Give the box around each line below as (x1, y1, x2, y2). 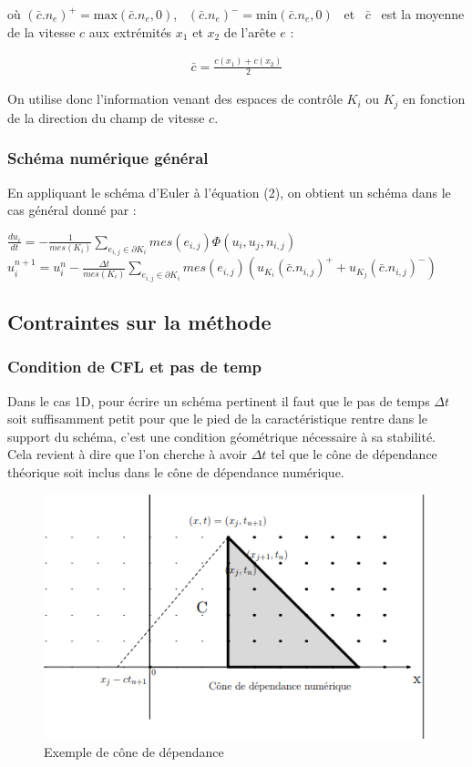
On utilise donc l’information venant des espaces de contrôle (7, 89, 343, 108)
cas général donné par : (7, 200, 137, 220)
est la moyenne (381, 5, 465, 23)
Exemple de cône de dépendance (44, 742, 224, 762)
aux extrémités (88, 22, 172, 41)
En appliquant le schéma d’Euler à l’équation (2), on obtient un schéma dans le (7, 182, 451, 201)
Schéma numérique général (7, 147, 209, 169)
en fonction (403, 89, 466, 108)
